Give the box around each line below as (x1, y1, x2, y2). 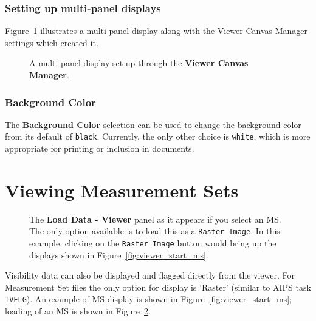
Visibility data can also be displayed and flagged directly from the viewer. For (5, 269, 295, 282)
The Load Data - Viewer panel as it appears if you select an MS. (29, 212, 281, 225)
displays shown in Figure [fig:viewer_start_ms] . (29, 248, 208, 261)
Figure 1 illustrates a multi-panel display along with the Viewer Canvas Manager (5, 24, 308, 37)
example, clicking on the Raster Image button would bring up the (29, 237, 276, 249)
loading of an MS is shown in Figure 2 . (5, 305, 151, 317)
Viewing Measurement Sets (5, 177, 239, 202)
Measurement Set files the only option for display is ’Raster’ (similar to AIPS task (5, 280, 311, 293)
